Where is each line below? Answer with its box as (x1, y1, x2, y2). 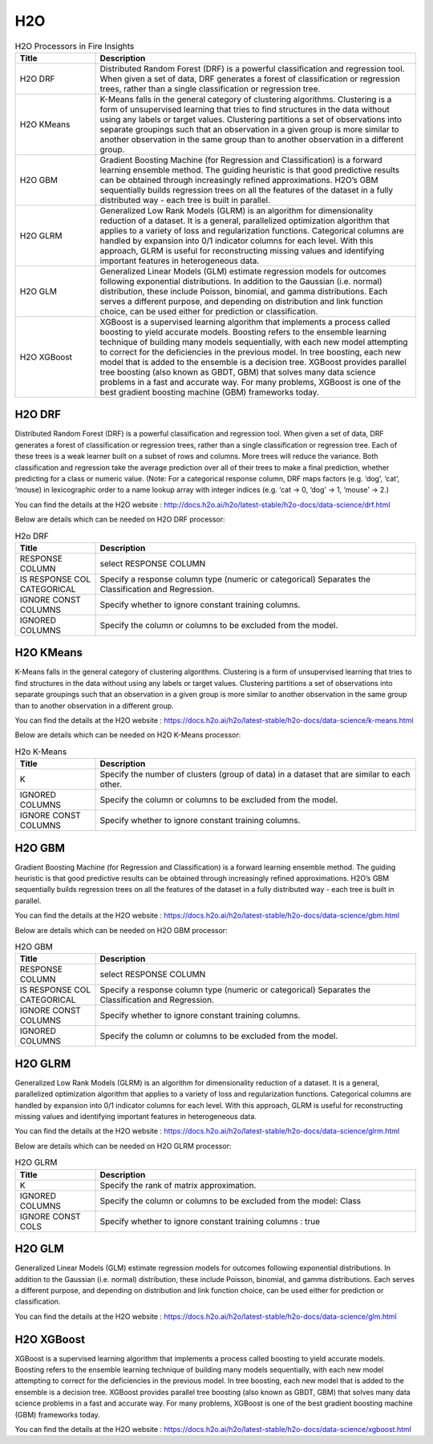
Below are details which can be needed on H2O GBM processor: (14, 925, 228, 935)
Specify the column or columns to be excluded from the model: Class (99, 1195, 362, 1207)
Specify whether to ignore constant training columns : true (99, 1215, 321, 1227)
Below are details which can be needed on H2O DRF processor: (14, 514, 225, 525)
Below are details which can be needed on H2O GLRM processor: (14, 1141, 232, 1150)
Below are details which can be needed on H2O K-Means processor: (14, 730, 241, 740)
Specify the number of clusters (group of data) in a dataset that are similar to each (99, 769, 411, 780)
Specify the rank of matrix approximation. (99, 1179, 257, 1190)
